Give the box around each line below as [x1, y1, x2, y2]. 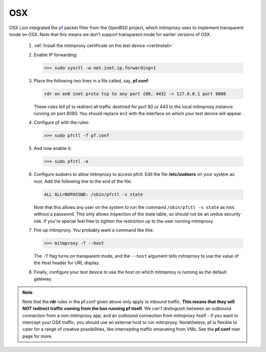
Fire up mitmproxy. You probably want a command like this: [33, 227, 154, 233]
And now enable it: [33, 146, 72, 152]
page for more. [22, 333, 53, 339]
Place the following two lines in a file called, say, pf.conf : [33, 78, 150, 83]
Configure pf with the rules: [33, 119, 90, 125]
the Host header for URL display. [33, 260, 100, 266]
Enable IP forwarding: [33, 52, 78, 58]
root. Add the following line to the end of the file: [33, 178, 133, 184]
